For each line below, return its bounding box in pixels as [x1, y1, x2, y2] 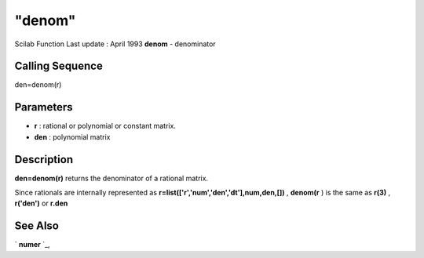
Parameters [14, 100, 73, 114]
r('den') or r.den [14, 198, 68, 208]
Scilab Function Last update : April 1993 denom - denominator [14, 39, 216, 49]
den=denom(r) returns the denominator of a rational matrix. [14, 173, 208, 183]
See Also [14, 220, 59, 233]
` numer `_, [14, 240, 50, 249]
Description [14, 153, 74, 166]
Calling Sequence [14, 60, 104, 73]
